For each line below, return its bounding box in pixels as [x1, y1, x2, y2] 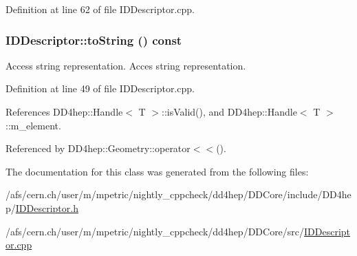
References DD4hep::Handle [6, 105, 123, 118]
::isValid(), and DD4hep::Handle [162, 105, 297, 118]
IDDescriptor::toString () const [6, 31, 182, 48]
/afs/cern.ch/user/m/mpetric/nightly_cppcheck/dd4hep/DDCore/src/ [6, 224, 305, 238]
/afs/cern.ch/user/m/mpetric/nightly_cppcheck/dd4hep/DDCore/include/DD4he [6, 187, 351, 202]
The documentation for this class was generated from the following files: [6, 164, 309, 178]
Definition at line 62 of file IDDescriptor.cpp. [6, 2, 195, 16]
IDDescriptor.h [15, 200, 78, 215]
